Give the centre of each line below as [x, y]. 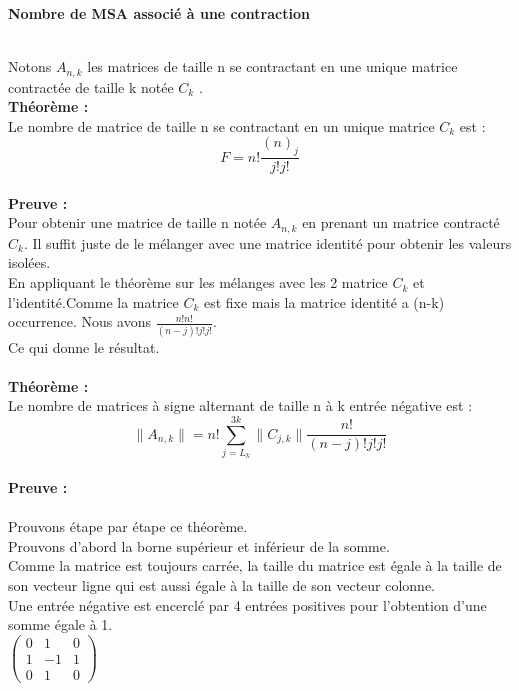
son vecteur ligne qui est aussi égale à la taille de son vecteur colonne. [222, 585]
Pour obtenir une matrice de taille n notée [137, 222]
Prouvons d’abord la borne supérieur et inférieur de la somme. [199, 545]
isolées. [29, 262]
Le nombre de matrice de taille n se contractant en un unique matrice [221, 125]
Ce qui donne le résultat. [84, 346]
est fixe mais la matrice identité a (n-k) [324, 301]
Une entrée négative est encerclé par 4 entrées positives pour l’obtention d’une [247, 604]
